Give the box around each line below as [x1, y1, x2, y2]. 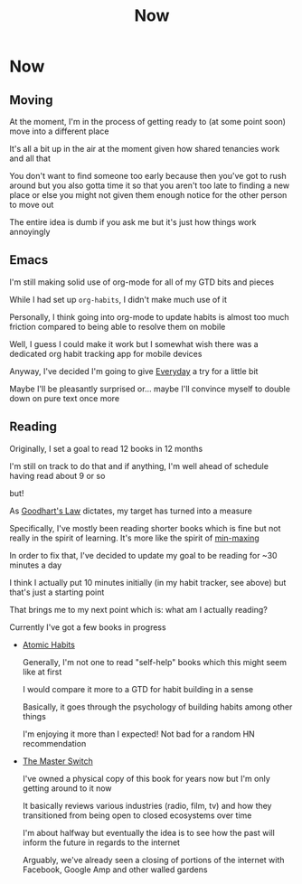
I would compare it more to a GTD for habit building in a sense [22, 683, 254, 694]
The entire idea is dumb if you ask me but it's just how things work [9, 217, 257, 227]
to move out [9, 200, 54, 210]
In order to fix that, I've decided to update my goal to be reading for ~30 [9, 550, 278, 560]
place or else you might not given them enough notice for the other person [9, 190, 288, 200]
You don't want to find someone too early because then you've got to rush [9, 171, 287, 181]
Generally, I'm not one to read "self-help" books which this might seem [22, 656, 288, 667]
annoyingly [9, 227, 51, 237]
